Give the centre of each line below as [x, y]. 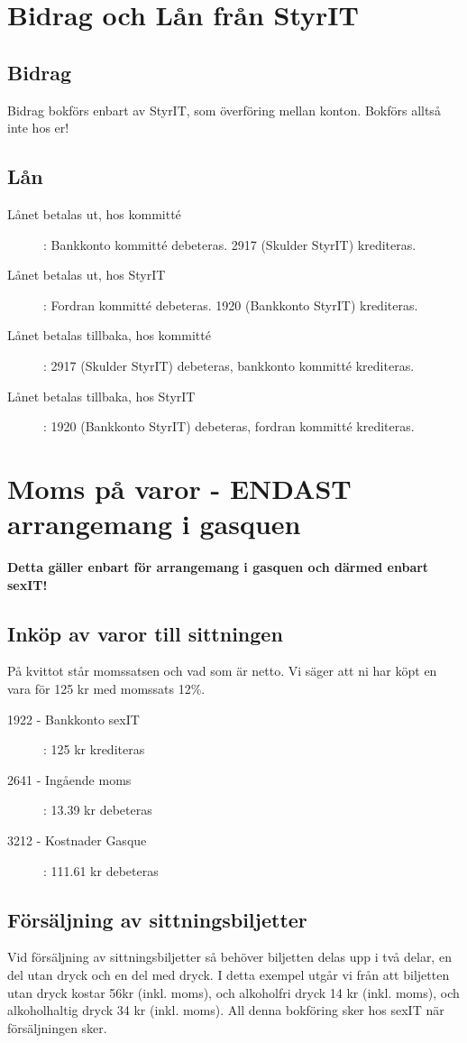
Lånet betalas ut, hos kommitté [94, 213]
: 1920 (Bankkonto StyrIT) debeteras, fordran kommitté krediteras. [229, 426]
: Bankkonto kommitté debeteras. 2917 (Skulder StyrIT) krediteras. [230, 244]
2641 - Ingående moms [69, 779]
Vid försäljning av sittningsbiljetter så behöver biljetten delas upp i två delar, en [229, 957]
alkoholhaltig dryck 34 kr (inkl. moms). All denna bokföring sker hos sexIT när [226, 1010]
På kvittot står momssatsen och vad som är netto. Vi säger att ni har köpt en [222, 671]
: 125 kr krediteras [94, 749]
